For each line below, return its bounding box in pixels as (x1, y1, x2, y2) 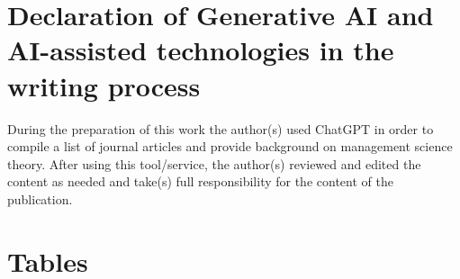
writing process (7, 67, 201, 103)
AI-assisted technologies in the (7, 31, 394, 68)
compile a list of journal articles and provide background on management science (7, 137, 453, 156)
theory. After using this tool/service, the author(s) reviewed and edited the (7, 154, 421, 173)
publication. (7, 189, 73, 208)
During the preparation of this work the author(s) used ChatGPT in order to (7, 119, 434, 138)
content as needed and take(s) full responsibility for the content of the (7, 172, 393, 191)
